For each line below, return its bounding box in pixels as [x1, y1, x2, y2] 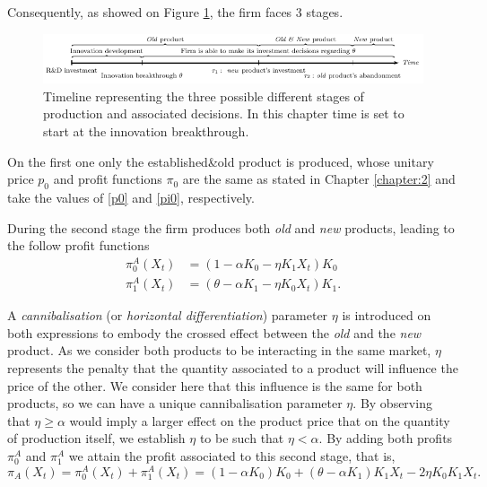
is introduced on [342, 306, 431, 325]
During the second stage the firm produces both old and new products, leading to [7, 218, 455, 237]
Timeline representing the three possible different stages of [43, 86, 364, 105]
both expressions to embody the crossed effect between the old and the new [7, 323, 422, 342]
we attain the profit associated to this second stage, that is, [68, 447, 396, 465]
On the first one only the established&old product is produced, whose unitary [7, 152, 434, 170]
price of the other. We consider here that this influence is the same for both [7, 376, 422, 395]
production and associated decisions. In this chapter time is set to [43, 104, 404, 123]
